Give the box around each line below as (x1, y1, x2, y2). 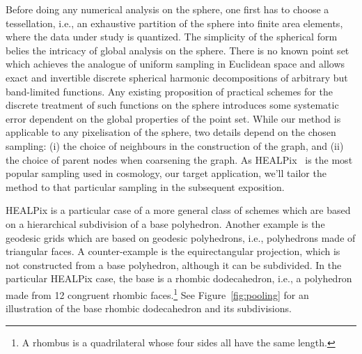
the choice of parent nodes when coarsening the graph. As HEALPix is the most (6, 152, 353, 167)
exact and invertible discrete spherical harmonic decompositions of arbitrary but (6, 70, 348, 84)
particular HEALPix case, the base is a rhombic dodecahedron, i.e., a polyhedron (6, 271, 352, 286)
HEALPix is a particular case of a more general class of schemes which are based (6, 203, 351, 217)
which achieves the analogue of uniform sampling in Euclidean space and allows (6, 56, 345, 71)
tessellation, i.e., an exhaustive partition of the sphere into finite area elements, (6, 15, 343, 30)
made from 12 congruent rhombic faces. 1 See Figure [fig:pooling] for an (6, 285, 309, 302)
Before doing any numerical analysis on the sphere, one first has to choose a (6, 2, 329, 16)
